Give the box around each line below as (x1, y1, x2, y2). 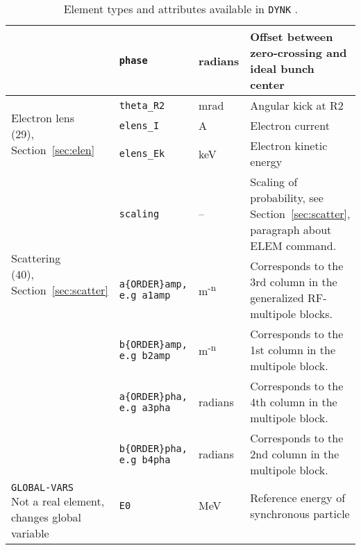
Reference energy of (250, 489, 346, 506)
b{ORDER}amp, (119, 338, 187, 350)
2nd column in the (250, 446, 339, 462)
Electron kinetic (250, 137, 328, 153)
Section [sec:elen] (11, 141, 95, 158)
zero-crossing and (250, 44, 347, 60)
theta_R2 (119, 99, 165, 111)
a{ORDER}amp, (119, 278, 187, 290)
